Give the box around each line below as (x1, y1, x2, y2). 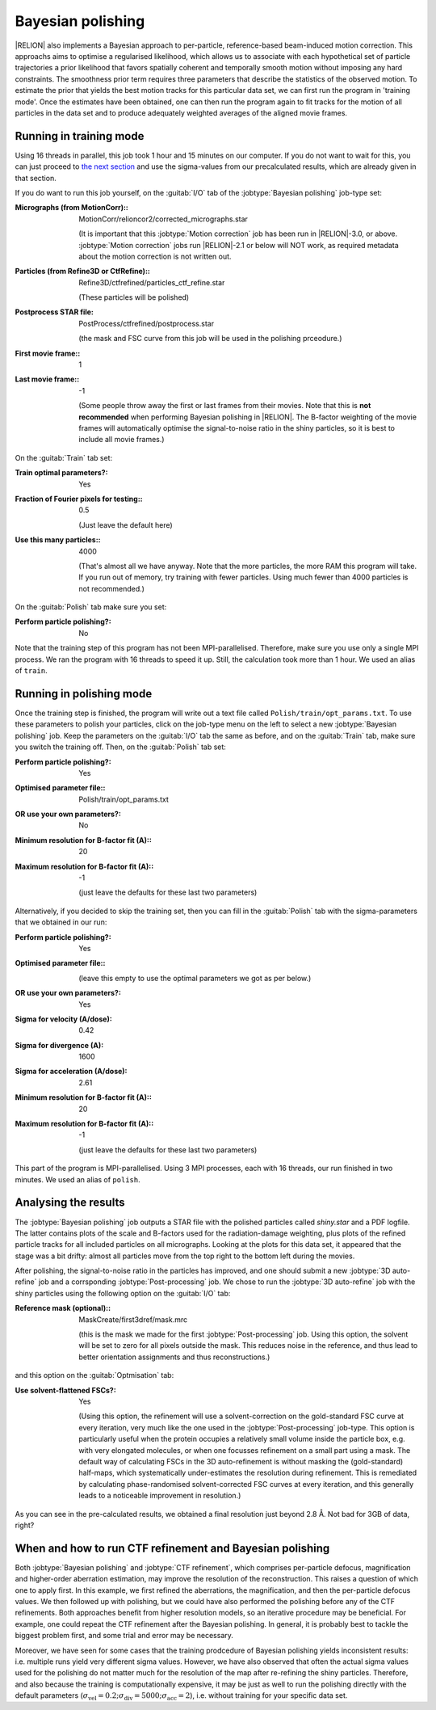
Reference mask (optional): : (15, 1304, 111, 1313)
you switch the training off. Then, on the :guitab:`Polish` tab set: (15, 742, 226, 752)
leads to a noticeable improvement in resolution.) (78, 1491, 241, 1501)
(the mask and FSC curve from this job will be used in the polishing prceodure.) (78, 334, 342, 343)
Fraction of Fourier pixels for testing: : (15, 494, 143, 503)
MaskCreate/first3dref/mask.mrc (78, 1314, 188, 1325)
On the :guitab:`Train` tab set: (15, 453, 113, 462)
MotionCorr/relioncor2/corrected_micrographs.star (78, 214, 248, 224)
